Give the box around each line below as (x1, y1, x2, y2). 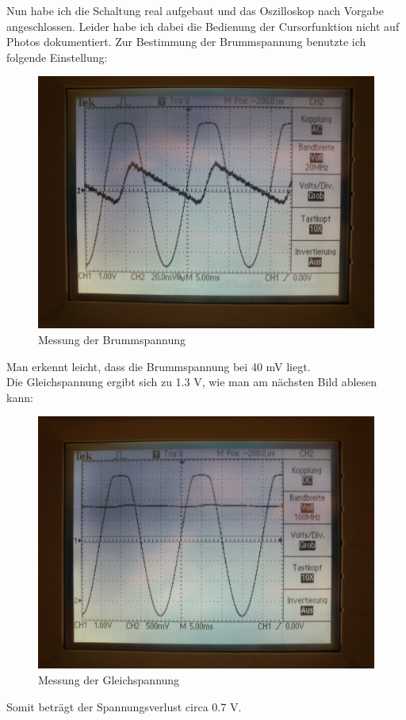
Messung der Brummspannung (38, 331, 186, 347)
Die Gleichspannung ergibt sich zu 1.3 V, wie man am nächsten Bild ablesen (6, 373, 377, 390)
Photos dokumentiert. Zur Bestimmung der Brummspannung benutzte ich (6, 33, 366, 50)
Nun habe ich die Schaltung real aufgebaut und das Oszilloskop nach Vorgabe (6, 2, 384, 18)
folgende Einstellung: (6, 48, 108, 65)
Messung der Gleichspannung (38, 671, 180, 687)
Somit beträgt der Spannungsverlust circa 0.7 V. (6, 698, 242, 714)
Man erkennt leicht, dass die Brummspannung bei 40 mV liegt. (6, 358, 311, 374)
